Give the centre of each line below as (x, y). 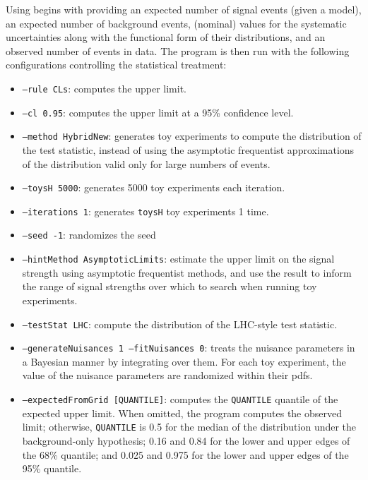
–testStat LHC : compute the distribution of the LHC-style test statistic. (180, 324)
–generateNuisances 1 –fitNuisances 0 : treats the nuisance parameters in (189, 348)
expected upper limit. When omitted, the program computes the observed (182, 413)
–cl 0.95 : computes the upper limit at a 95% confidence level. (158, 112)
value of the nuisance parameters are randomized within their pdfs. (167, 375)
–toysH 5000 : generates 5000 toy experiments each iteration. (154, 187)
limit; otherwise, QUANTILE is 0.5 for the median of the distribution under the (189, 427)
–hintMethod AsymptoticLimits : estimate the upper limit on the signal (178, 259)
